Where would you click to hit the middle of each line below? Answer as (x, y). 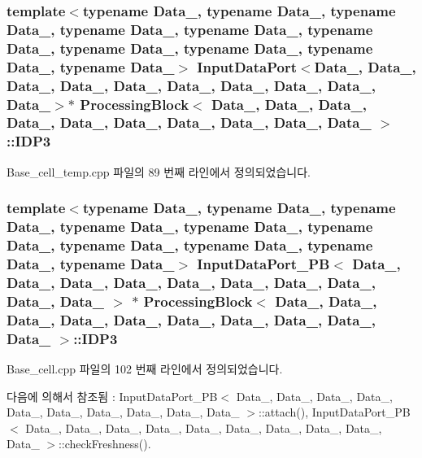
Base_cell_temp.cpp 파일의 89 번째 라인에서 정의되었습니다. (159, 171)
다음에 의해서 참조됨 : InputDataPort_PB (112, 396)
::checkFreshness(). (104, 444)
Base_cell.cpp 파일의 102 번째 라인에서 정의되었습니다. (145, 368)
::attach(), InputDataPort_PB (334, 412)
